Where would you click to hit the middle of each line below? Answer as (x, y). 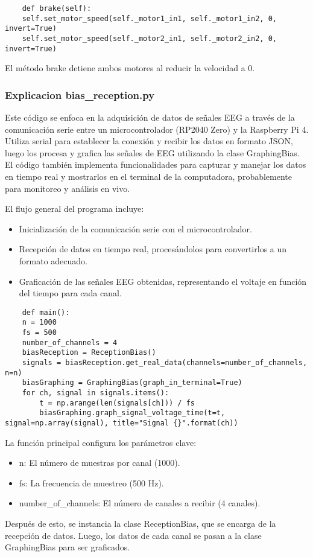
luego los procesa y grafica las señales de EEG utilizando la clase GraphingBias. (152, 152)
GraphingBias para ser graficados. (68, 547)
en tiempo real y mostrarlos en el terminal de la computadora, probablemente (148, 177)
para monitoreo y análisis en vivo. (68, 188)
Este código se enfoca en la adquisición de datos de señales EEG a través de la (150, 117)
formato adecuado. (53, 261)
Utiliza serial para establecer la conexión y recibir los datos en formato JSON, (149, 141)
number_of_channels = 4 (70, 342)
